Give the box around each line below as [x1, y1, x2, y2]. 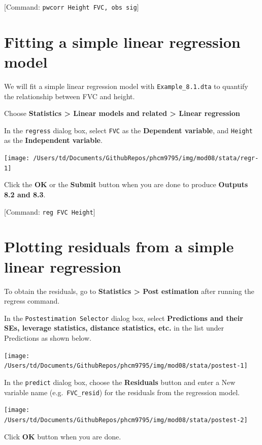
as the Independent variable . [4, 135, 103, 145]
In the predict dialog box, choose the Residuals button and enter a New [4, 376, 236, 387]
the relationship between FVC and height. [4, 91, 135, 101]
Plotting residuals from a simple [4, 236, 234, 257]
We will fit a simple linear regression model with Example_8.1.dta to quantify [4, 80, 248, 91]
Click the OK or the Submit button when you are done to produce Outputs [4, 179, 248, 190]
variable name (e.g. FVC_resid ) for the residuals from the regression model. [4, 387, 240, 397]
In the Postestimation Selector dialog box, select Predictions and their [4, 312, 243, 323]
